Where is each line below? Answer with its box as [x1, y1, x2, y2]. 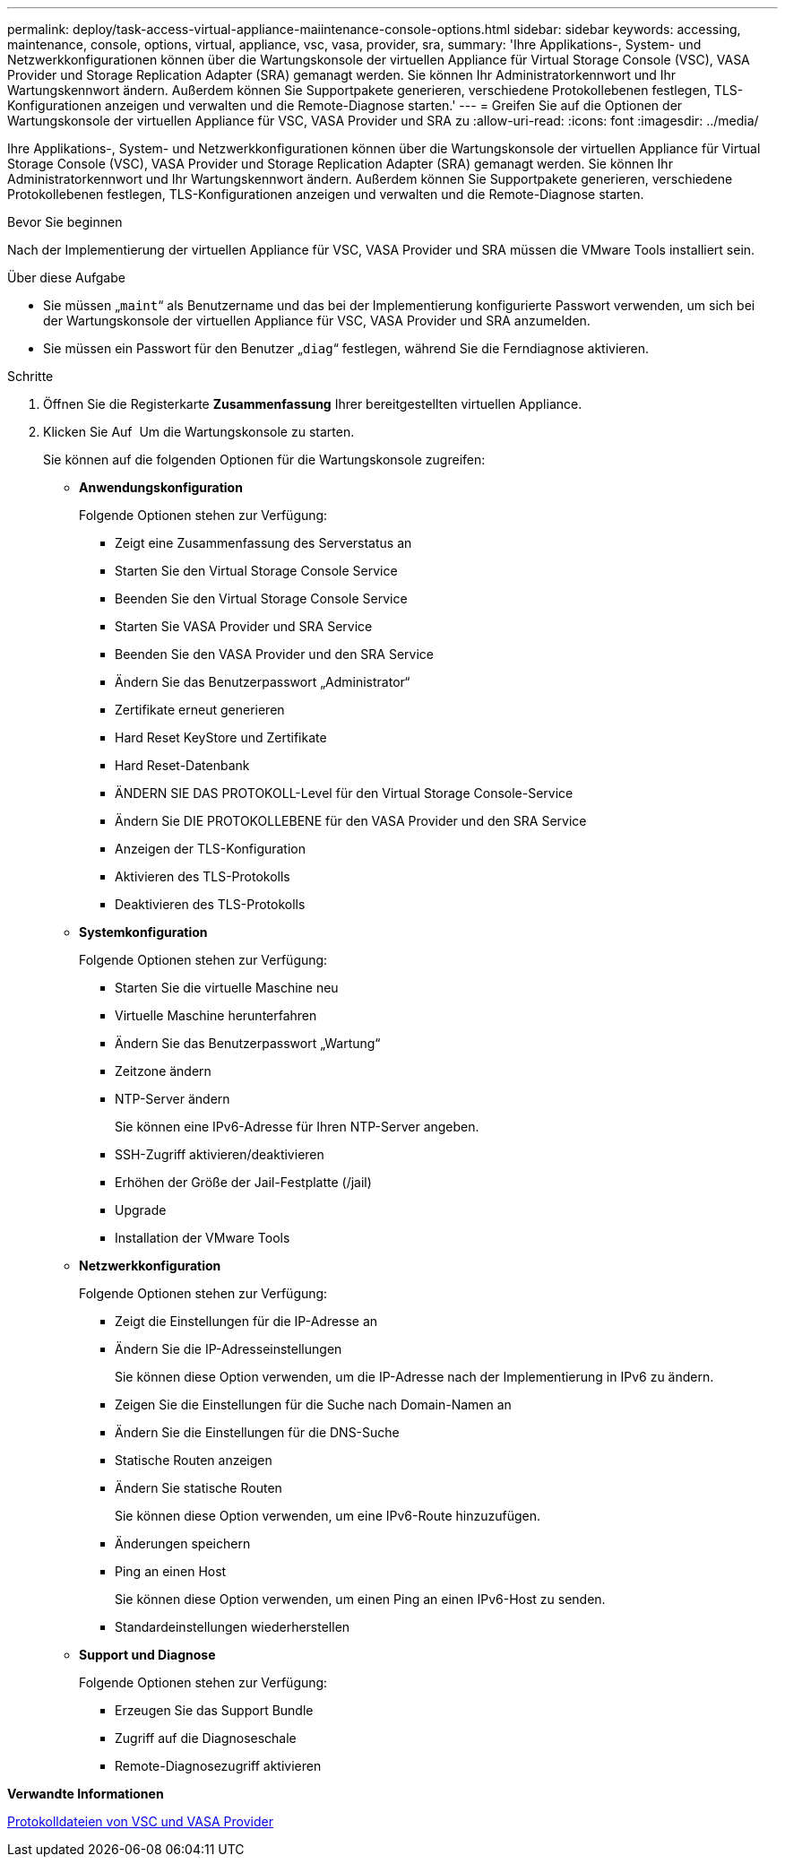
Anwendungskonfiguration [79, 480, 243, 495]
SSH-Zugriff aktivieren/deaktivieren [115, 1147, 324, 1162]
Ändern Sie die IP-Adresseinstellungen [115, 1341, 342, 1357]
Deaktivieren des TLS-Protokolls [115, 897, 306, 912]
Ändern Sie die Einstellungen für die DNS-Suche [115, 1425, 400, 1440]
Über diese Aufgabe [7, 270, 125, 285]
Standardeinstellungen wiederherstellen [115, 1619, 350, 1634]
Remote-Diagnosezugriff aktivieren [115, 1758, 322, 1773]
